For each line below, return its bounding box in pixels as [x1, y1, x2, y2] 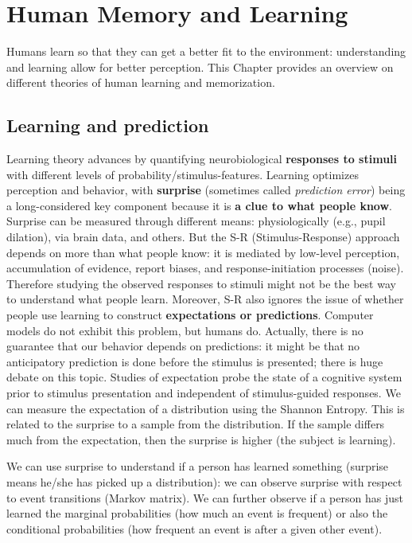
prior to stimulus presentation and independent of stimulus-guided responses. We [6, 385, 401, 401]
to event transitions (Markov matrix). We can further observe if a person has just [6, 489, 403, 506]
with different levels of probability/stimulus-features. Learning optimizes [6, 166, 359, 182]
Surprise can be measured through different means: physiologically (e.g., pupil [6, 213, 386, 229]
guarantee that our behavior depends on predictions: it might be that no [6, 338, 360, 354]
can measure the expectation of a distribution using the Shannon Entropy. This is [6, 400, 405, 416]
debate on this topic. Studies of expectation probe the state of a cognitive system [6, 369, 402, 385]
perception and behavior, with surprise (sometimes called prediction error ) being [6, 182, 406, 198]
